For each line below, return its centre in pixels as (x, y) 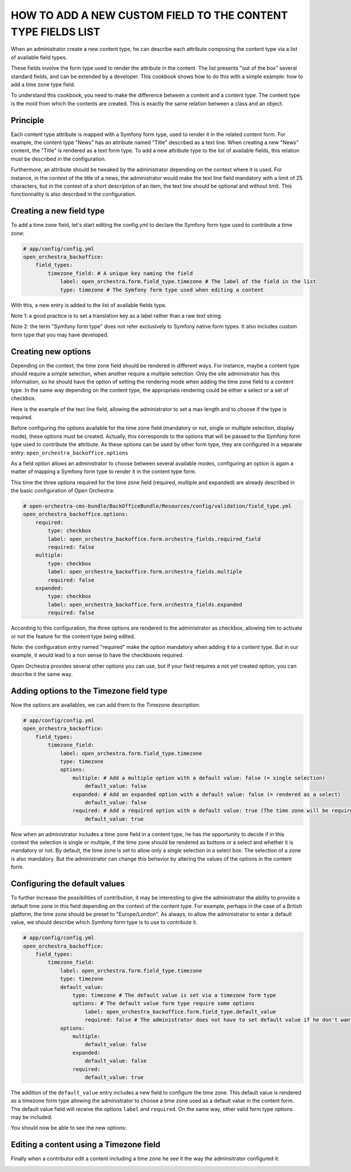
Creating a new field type (58, 211)
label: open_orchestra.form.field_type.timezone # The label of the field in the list (188, 282)
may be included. (32, 1117)
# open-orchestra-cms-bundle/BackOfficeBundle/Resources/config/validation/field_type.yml (157, 506)
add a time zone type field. (43, 84)
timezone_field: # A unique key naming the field (120, 273)
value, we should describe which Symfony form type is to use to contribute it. (104, 922)
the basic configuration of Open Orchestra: (63, 491)
